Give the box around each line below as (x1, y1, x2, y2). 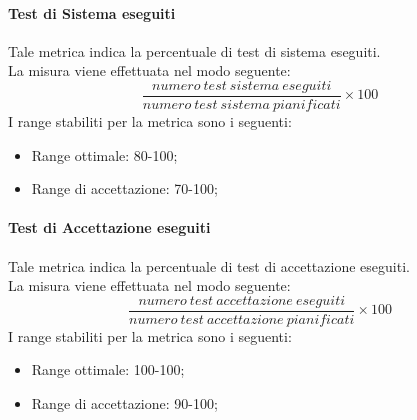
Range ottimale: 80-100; (31, 144, 178, 165)
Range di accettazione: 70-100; (31, 178, 218, 199)
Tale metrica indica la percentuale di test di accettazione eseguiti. (8, 255, 410, 276)
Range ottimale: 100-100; (31, 359, 185, 380)
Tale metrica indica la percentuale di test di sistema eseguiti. (8, 40, 381, 61)
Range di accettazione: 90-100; (31, 393, 218, 414)
